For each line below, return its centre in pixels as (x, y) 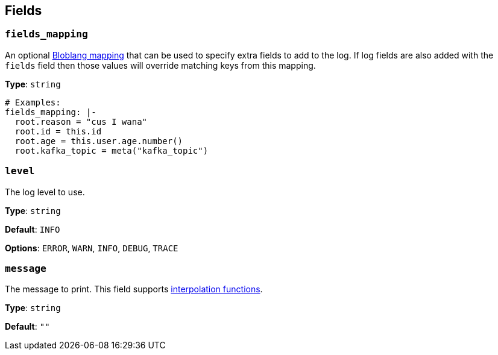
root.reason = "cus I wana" (81, 121)
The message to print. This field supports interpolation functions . (134, 289)
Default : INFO (33, 229)
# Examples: (33, 102)
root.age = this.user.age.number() (99, 141)
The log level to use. (45, 192)
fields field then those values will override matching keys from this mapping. (160, 65)
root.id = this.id (58, 131)
